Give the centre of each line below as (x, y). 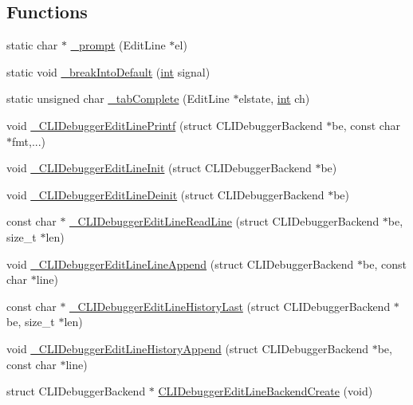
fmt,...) (29, 141)
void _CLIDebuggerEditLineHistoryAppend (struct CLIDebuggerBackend (187, 348)
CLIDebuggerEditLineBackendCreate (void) (265, 391)
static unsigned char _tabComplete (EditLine (118, 98)
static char (32, 45)
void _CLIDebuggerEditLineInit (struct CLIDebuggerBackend (159, 168)
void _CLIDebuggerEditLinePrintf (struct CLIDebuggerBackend (165, 125)
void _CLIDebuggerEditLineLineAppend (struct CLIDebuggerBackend (180, 263)
